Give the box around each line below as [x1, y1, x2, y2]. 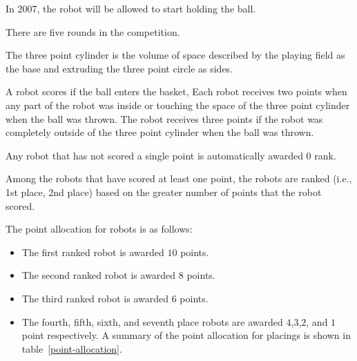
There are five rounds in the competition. [6, 24, 180, 39]
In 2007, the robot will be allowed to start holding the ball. [6, 1, 256, 15]
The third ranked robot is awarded [21, 291, 168, 305]
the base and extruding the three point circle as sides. [6, 61, 233, 75]
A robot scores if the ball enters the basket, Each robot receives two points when [6, 84, 347, 99]
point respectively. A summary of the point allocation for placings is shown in [21, 328, 351, 342]
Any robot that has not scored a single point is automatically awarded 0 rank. [6, 148, 336, 162]
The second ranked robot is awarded [21, 268, 176, 282]
